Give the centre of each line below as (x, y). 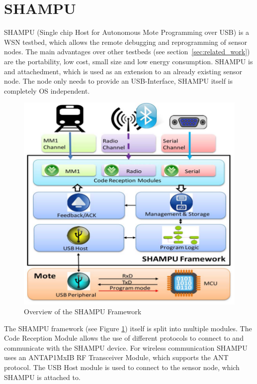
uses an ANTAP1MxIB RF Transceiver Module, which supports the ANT (116, 357)
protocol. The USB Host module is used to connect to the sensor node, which (122, 367)
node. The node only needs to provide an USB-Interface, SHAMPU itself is (118, 81)
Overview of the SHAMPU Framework (83, 311)
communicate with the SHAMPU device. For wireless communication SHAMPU (126, 347)
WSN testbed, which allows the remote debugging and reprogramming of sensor (126, 42)
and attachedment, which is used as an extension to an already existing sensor (123, 71)
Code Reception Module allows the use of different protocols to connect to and (124, 338)
